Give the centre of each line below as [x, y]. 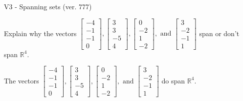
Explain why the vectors [40, 33]
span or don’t [219, 33]
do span [173, 80]
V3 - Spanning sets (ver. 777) [48, 6]
